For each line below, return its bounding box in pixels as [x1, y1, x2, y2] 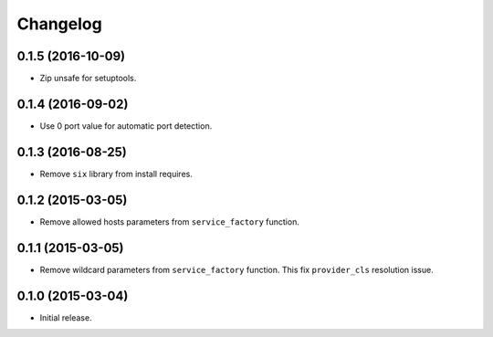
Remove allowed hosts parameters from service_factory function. [39, 216, 300, 227]
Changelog [16, 14, 102, 34]
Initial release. [39, 311, 92, 323]
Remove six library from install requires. [39, 168, 194, 179]
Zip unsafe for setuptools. [39, 73, 137, 84]
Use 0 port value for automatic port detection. [39, 120, 213, 132]
